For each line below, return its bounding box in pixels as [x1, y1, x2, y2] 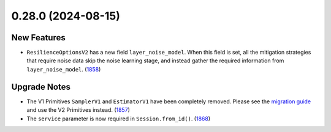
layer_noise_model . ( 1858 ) [26, 65, 101, 73]
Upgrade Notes [11, 81, 70, 92]
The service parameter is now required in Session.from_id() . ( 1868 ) [26, 115, 211, 122]
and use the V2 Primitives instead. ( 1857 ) [26, 106, 130, 114]
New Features [11, 32, 66, 43]
